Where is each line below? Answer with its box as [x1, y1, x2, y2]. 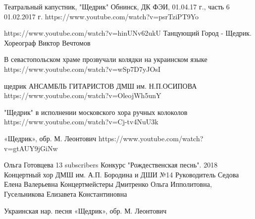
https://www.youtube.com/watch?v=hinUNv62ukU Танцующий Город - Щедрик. [4, 28, 252, 38]
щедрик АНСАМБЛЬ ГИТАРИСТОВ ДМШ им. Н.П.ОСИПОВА [4, 80, 197, 91]
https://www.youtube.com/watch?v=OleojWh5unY [4, 90, 161, 101]
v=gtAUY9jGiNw [4, 143, 58, 153]
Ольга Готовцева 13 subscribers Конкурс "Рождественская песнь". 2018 [4, 160, 218, 170]
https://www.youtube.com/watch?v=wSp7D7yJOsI [4, 63, 160, 74]
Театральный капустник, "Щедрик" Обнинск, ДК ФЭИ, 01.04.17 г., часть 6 [4, 1, 230, 11]
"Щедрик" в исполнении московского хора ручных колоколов [4, 107, 188, 117]
